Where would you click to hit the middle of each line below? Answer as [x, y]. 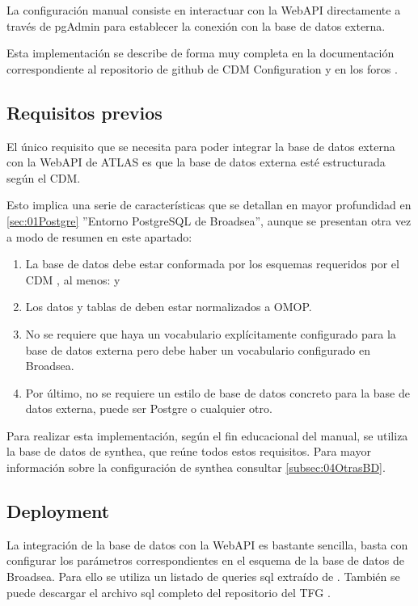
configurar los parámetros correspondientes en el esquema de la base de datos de [205, 560]
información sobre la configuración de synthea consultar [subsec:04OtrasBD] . [196, 467]
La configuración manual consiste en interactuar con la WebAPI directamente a [204, 10]
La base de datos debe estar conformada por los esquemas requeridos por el [212, 264]
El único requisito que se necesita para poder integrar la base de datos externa [201, 146]
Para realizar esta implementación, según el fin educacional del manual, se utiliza [207, 435]
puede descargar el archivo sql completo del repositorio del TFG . [169, 592]
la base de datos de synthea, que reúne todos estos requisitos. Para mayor [189, 451]
